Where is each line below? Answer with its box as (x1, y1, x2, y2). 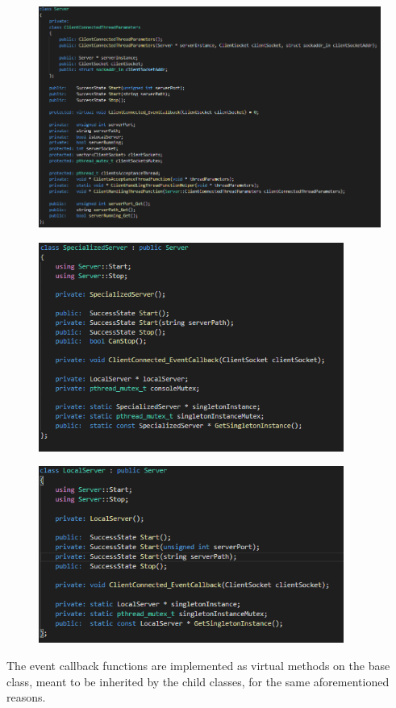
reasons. (6, 689, 46, 706)
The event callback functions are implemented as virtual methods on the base (6, 656, 390, 673)
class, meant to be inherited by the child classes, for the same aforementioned (6, 673, 390, 689)
